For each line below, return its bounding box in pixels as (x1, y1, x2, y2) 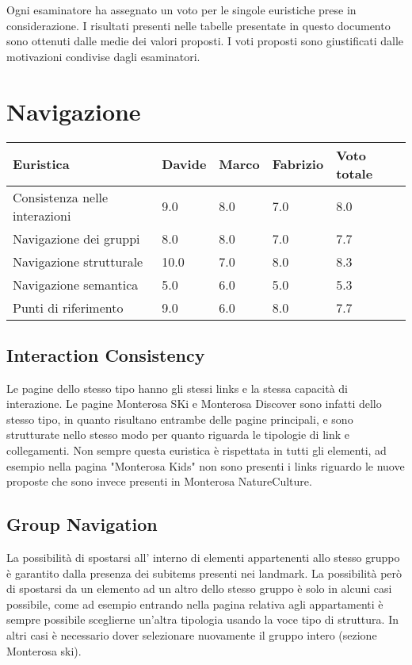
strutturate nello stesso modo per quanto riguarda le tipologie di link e (6, 426, 349, 443)
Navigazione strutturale (13, 252, 143, 271)
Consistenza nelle (13, 187, 109, 206)
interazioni (13, 206, 71, 225)
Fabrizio (272, 155, 324, 173)
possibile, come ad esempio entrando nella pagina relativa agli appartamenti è (6, 595, 383, 612)
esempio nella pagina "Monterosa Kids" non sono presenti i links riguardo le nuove (6, 457, 405, 474)
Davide (162, 155, 207, 173)
